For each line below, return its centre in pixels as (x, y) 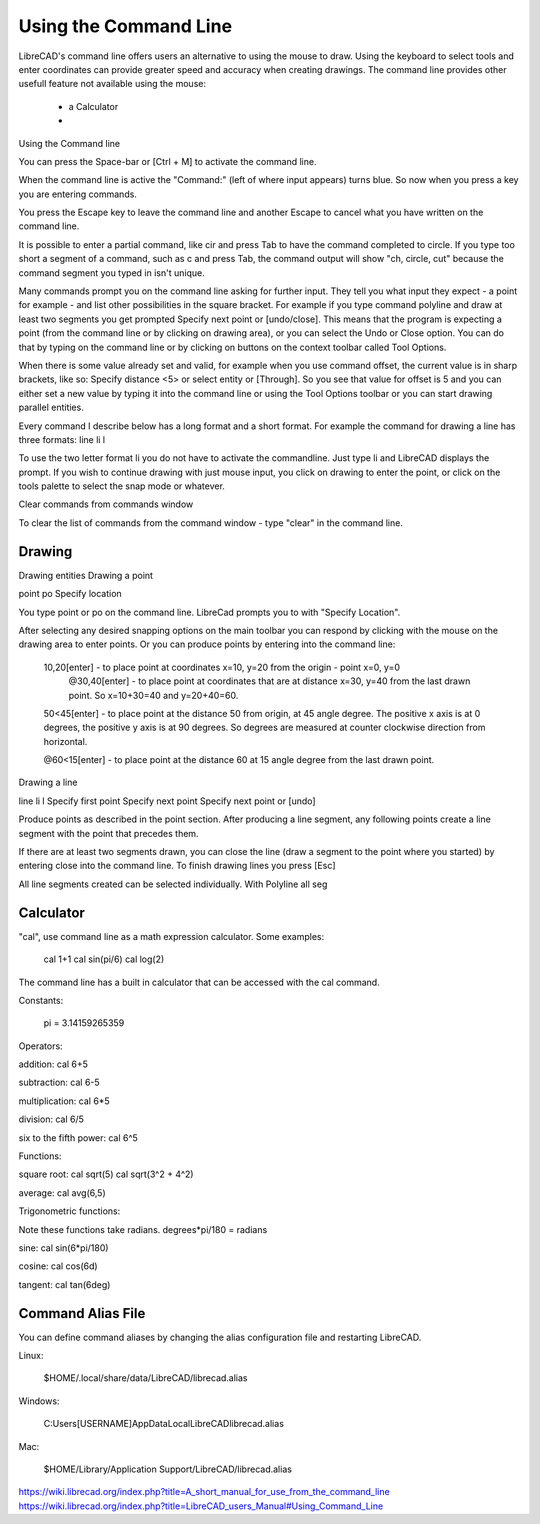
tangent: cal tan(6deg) (64, 1284)
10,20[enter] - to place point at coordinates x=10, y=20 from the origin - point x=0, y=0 (221, 667)
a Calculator (93, 106)
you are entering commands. (77, 194)
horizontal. (65, 741)
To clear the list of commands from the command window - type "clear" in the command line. (211, 522)
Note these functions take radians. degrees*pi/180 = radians (143, 1229)
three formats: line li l (62, 439)
